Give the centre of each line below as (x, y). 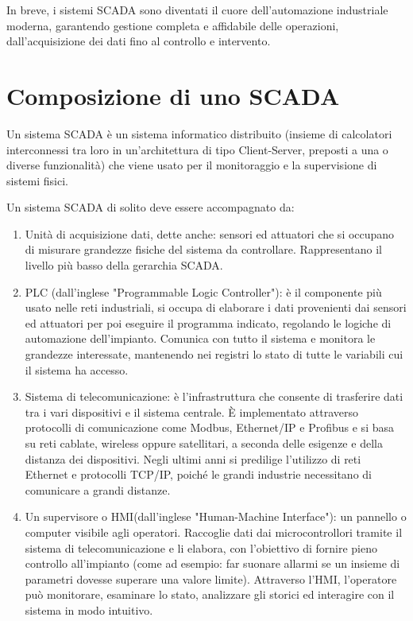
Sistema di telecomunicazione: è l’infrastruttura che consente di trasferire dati (214, 396)
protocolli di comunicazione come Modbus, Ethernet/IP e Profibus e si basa (209, 427)
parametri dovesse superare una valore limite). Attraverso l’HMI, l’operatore (211, 578)
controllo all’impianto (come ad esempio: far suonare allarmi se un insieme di (212, 563)
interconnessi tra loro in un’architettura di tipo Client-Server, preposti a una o (197, 149)
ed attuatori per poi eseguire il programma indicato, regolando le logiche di (208, 322)
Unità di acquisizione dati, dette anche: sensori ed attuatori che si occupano (210, 233)
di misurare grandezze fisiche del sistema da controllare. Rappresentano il (203, 249)
